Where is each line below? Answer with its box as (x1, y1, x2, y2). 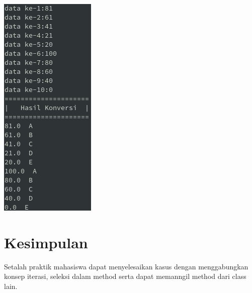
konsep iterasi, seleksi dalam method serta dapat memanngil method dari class (4, 271, 246, 281)
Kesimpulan (4, 232, 88, 252)
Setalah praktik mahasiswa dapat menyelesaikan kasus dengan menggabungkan (4, 261, 248, 271)
